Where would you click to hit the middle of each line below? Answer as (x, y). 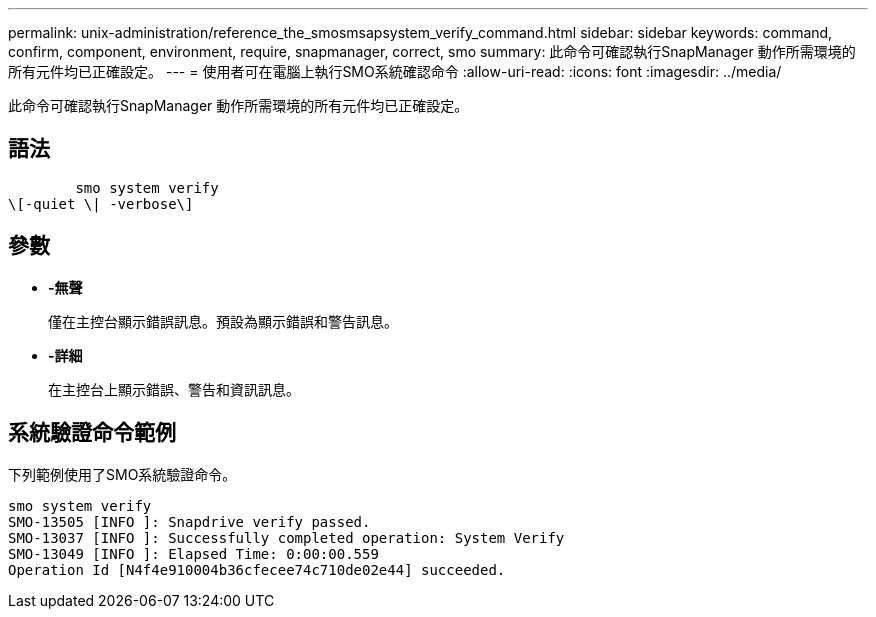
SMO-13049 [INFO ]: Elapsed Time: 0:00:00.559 (193, 553)
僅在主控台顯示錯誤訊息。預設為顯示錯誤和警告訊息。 (223, 321)
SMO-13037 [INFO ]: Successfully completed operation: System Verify (286, 537)
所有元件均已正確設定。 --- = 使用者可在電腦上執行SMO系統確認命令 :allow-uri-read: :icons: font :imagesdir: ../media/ (395, 71)
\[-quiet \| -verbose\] (101, 203)
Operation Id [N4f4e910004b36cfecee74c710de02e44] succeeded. (257, 569)
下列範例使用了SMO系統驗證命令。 (122, 474)
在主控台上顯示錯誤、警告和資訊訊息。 (174, 389)
